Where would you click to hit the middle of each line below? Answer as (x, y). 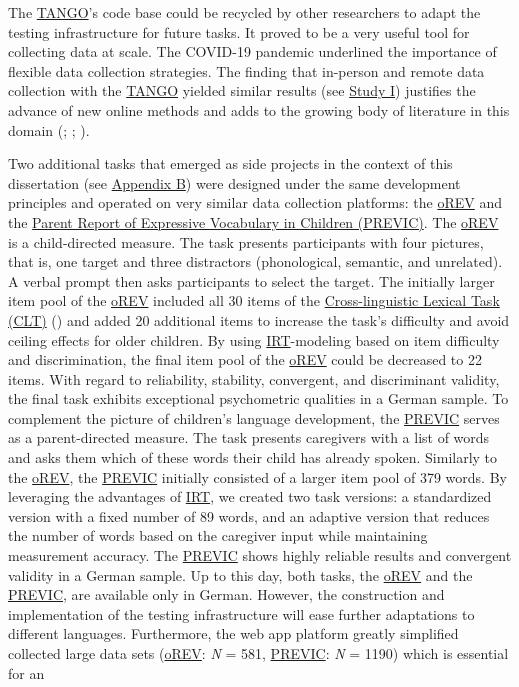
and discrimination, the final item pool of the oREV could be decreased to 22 (245, 359)
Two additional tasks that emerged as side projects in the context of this (230, 163)
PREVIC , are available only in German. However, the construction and (226, 594)
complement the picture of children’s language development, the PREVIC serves (254, 417)
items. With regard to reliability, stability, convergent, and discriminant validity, (254, 378)
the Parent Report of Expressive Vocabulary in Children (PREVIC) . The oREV (253, 221)
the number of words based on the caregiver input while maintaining (218, 535)
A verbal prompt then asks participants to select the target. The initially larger (251, 280)
